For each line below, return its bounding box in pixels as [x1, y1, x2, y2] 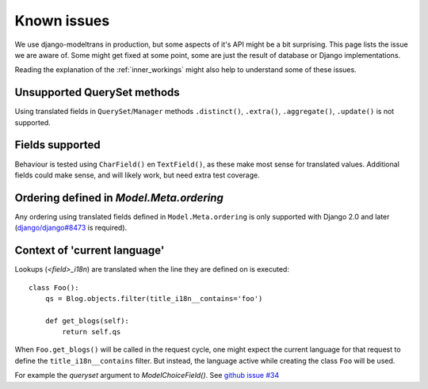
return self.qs [62, 327, 121, 337]
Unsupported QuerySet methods [14, 86, 180, 99]
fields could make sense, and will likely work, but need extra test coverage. [14, 170, 261, 180]
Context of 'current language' [14, 244, 165, 257]
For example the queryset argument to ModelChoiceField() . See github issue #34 [14, 371, 280, 380]
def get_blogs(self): [44, 316, 130, 325]
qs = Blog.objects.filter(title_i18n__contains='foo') [44, 294, 263, 303]
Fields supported [14, 139, 101, 152]
